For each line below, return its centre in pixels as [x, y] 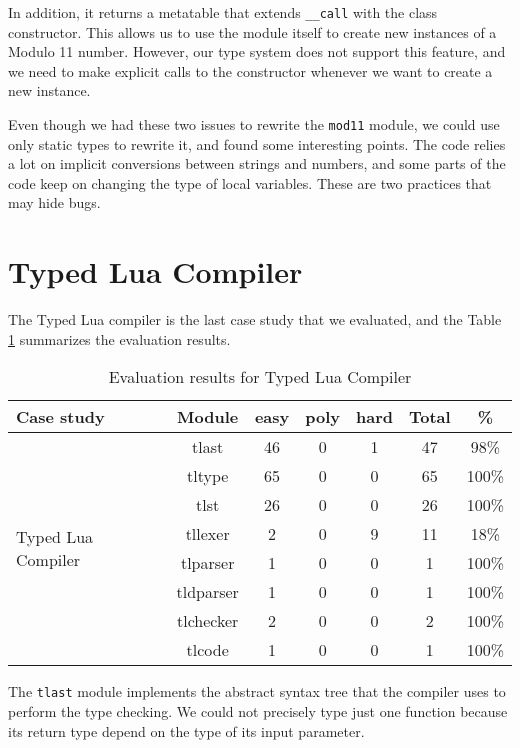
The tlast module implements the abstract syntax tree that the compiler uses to [257, 691]
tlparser [207, 563]
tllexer [207, 534]
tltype [208, 476]
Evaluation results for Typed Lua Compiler [260, 377]
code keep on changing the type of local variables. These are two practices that [250, 182]
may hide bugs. [54, 202]
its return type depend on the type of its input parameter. [186, 730]
